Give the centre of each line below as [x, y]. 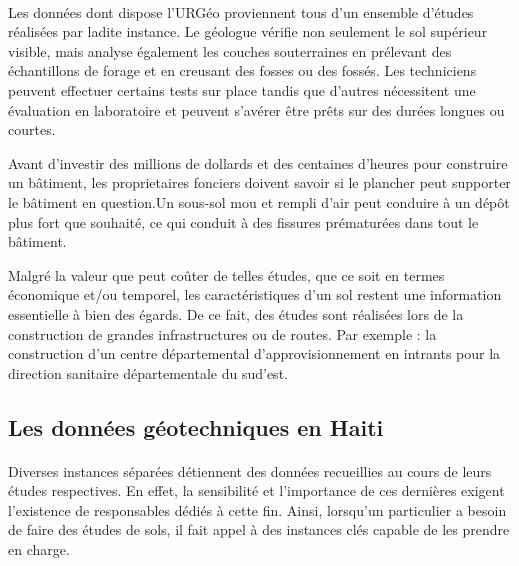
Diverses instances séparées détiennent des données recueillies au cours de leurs [250, 470]
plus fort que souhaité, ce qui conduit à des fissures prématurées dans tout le [243, 221]
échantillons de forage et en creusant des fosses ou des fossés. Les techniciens [242, 70]
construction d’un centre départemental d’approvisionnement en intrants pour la [254, 353]
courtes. [32, 129]
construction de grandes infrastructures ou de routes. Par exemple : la [222, 333]
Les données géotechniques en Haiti [196, 426]
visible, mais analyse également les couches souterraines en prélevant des [230, 50]
